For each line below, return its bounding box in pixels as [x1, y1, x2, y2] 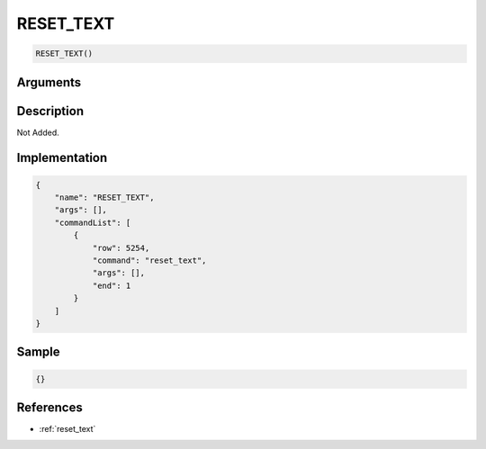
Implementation [16, 150, 108, 166]
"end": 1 [92, 280, 131, 291]
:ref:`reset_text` [39, 424, 96, 435]
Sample [16, 345, 60, 360]
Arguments [16, 75, 82, 90]
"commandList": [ [54, 217, 131, 228]
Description [16, 103, 85, 119]
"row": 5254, [92, 243, 150, 253]
